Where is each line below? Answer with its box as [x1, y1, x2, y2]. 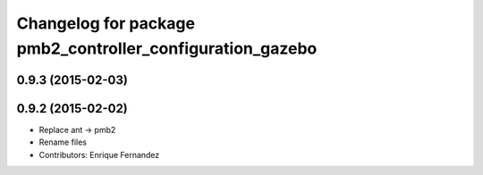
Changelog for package [16, 13, 196, 33]
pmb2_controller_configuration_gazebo [16, 38, 318, 58]
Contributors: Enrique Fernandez [38, 149, 160, 160]
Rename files [38, 137, 87, 147]
